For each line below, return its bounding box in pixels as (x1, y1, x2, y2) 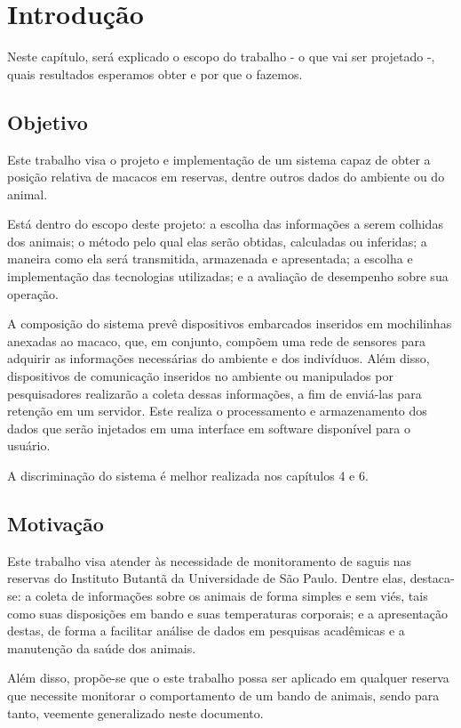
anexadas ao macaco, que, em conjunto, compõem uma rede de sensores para (7, 331, 425, 350)
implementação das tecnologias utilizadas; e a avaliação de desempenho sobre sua (7, 267, 449, 286)
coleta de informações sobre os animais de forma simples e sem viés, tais (35, 586, 428, 604)
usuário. (7, 436, 51, 455)
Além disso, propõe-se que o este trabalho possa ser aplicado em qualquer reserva (7, 668, 449, 687)
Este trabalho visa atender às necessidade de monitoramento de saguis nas (7, 551, 412, 570)
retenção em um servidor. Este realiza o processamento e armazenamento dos (7, 401, 427, 420)
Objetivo (7, 108, 88, 135)
